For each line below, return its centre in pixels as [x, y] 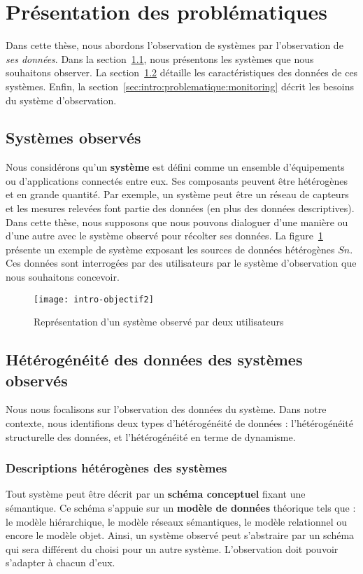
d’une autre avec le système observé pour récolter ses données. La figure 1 [164, 236]
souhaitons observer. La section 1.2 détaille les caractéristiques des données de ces [182, 72]
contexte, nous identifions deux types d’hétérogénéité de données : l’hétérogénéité [179, 423]
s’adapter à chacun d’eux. [60, 562]
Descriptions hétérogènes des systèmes [116, 468]
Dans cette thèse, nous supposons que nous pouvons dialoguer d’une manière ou [177, 222]
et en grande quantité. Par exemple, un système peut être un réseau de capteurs [177, 194]
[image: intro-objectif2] [94, 299]
